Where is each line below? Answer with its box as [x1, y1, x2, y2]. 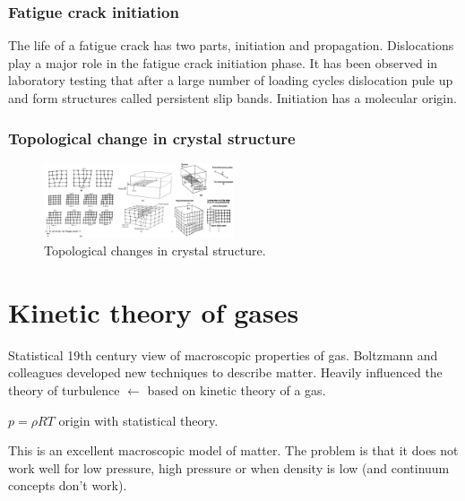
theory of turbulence [8, 380, 120, 399]
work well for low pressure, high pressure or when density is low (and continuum [8, 458, 450, 477]
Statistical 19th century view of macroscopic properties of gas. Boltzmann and [8, 345, 438, 364]
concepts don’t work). [8, 476, 127, 495]
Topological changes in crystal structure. [44, 241, 266, 260]
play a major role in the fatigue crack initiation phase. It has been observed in [8, 53, 438, 72]
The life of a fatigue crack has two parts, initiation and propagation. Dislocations [8, 36, 454, 55]
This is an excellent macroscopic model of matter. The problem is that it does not [8, 441, 459, 460]
